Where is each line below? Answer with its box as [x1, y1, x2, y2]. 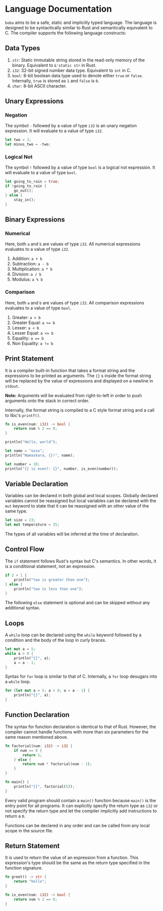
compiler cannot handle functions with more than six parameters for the [5, 729, 149, 735]
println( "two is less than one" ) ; [14, 587, 83, 591]
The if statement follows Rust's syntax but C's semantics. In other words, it [5, 558, 157, 564]
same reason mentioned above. [5, 734, 68, 740]
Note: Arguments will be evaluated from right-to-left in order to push [5, 392, 142, 398]
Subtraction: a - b [12, 261, 49, 267]
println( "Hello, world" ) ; [5, 440, 57, 445]
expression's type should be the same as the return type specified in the [5, 860, 150, 866]
